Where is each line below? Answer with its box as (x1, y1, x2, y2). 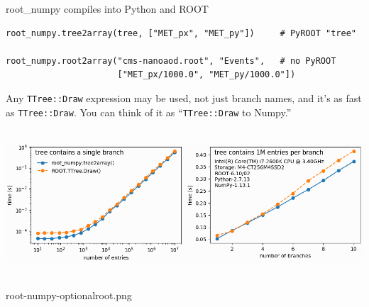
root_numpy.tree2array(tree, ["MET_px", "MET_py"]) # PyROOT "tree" (6, 28, 356, 38)
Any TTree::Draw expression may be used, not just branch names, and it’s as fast (6, 90, 362, 105)
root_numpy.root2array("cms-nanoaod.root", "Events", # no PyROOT (6, 55, 336, 66)
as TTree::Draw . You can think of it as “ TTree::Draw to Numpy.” (6, 104, 292, 119)
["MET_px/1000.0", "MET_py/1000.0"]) (117, 69, 296, 80)
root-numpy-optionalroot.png (6, 288, 132, 303)
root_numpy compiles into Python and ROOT (6, 1, 209, 16)
